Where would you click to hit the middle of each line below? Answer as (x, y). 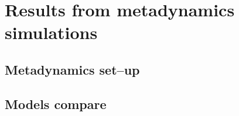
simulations (51, 32)
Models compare (56, 103)
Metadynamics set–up (72, 69)
